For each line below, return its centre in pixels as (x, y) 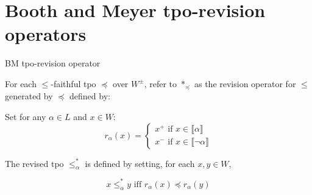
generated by (29, 96)
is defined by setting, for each (140, 163)
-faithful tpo (73, 83)
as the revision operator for (245, 83)
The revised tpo (34, 163)
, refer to (160, 83)
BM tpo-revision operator (53, 63)
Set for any (26, 116)
